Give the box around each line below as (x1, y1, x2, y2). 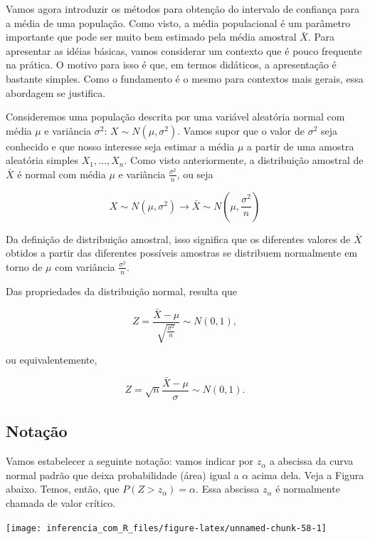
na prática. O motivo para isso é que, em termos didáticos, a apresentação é (6, 57, 337, 72)
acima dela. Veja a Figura (251, 467, 364, 482)
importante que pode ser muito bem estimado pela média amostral (6, 29, 297, 44)
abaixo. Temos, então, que (6, 481, 120, 496)
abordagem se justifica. (6, 85, 106, 100)
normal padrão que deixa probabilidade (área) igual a (6, 467, 239, 482)
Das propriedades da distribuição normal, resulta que (6, 283, 238, 298)
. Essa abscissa (196, 481, 260, 496)
